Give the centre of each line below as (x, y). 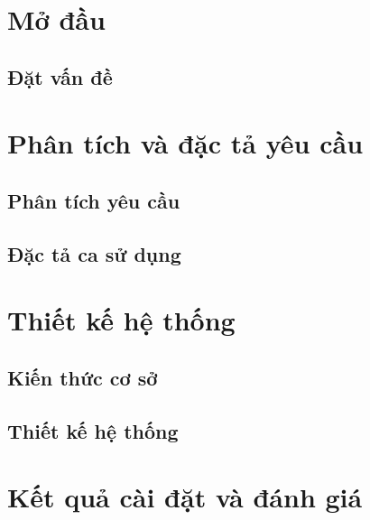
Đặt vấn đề (60, 76)
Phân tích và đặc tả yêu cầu (185, 143)
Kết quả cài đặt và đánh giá (185, 497)
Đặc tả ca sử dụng (94, 253)
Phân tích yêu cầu (94, 200)
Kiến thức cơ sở (83, 377)
